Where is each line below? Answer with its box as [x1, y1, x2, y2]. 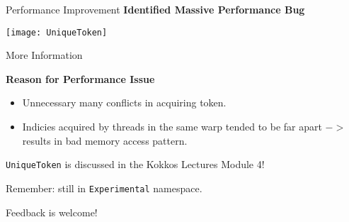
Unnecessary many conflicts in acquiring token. [22, 95, 227, 110]
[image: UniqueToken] [6, 27, 108, 38]
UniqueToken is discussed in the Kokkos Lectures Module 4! [6, 157, 265, 172]
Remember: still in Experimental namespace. [6, 180, 202, 195]
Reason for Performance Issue [6, 71, 155, 86]
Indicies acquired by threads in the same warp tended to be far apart [22, 119, 322, 134]
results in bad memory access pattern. [22, 133, 188, 148]
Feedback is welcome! [6, 204, 98, 219]
